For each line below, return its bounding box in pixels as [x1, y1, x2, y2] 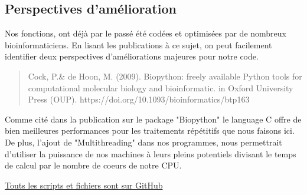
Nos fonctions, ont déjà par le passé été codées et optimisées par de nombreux [5, 27, 286, 39]
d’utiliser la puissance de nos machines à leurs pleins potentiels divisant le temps [5, 147, 296, 160]
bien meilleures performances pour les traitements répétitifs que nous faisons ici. [5, 124, 295, 137]
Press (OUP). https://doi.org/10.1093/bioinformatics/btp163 [28, 93, 250, 105]
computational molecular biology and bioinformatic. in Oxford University [28, 81, 293, 94]
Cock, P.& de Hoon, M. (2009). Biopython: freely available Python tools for [28, 70, 302, 82]
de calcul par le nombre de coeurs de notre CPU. [5, 159, 182, 171]
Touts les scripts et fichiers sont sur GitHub [5, 179, 163, 191]
